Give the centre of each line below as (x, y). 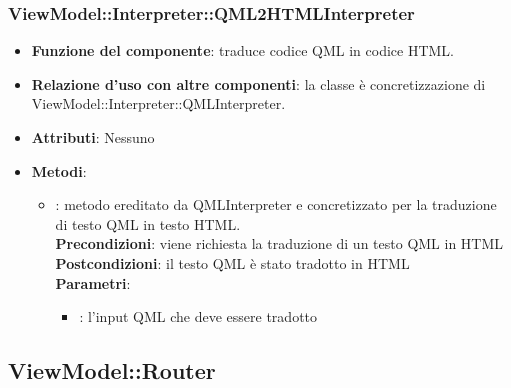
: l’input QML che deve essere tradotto (198, 316)
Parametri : (93, 282)
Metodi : (59, 170)
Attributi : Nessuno (93, 137)
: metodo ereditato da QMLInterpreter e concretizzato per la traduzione (276, 204)
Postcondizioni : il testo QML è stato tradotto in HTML (232, 262)
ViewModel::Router (112, 370)
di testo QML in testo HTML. (148, 223)
